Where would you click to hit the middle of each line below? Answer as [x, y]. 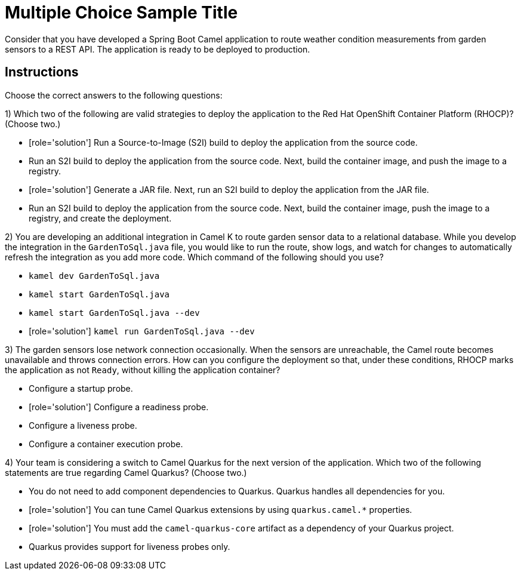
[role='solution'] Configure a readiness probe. [119, 407]
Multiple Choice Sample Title [121, 13]
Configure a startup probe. [81, 388]
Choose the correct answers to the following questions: [114, 95]
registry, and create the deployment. [100, 218]
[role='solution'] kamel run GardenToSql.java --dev [142, 331]
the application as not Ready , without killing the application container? [143, 370]
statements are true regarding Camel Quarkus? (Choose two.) [126, 472]
